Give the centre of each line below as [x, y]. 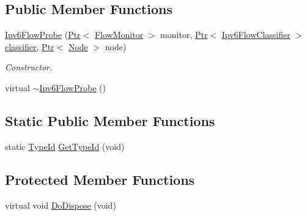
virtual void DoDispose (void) [61, 205]
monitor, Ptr [184, 35]
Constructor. [29, 67]
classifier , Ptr [30, 46]
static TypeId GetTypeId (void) [65, 146]
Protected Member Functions [100, 179]
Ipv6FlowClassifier [256, 35]
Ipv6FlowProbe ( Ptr [43, 35]
